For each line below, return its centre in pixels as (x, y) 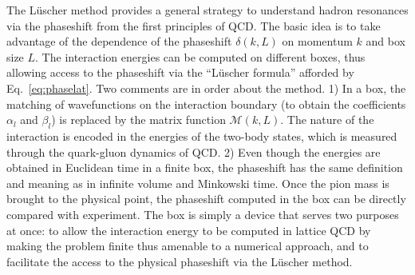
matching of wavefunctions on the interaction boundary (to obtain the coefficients (206, 104)
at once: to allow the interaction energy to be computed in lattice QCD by (189, 230)
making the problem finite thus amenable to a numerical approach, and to (188, 246)
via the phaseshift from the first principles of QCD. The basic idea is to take (194, 25)
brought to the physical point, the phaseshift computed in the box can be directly (206, 199)
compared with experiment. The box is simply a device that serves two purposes (203, 214)
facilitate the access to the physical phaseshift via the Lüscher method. (180, 261)
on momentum (317, 41)
